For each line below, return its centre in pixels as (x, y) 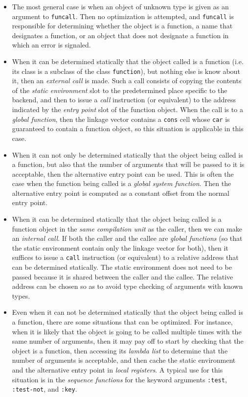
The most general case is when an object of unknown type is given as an (120, 6)
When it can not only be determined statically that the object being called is (127, 154)
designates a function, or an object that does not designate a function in (120, 35)
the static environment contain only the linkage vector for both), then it (120, 247)
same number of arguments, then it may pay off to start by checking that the (128, 341)
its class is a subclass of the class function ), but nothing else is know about (126, 71)
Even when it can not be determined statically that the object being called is (127, 312)
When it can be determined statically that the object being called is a (117, 219)
